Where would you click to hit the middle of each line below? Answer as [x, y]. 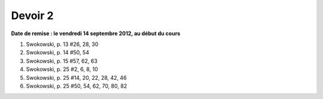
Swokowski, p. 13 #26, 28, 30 [62, 44]
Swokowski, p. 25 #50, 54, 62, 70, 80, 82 [77, 86]
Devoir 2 [32, 16]
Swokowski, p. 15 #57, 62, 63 [62, 61]
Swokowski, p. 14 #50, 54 [58, 52]
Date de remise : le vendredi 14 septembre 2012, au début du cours [96, 33]
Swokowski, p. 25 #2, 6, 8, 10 [62, 69]
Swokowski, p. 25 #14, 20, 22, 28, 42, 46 [76, 78]
